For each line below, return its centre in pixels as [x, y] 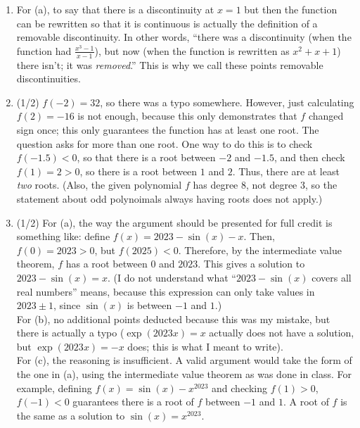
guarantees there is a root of [133, 402]
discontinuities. [49, 78]
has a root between [107, 264]
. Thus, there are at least [286, 171]
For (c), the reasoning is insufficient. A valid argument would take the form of [184, 360]
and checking [239, 388]
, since [67, 305]
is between [149, 305]
